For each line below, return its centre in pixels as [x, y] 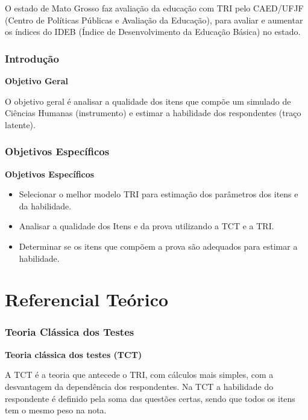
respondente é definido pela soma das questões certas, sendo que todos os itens [150, 398]
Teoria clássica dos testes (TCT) [74, 354]
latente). [20, 124]
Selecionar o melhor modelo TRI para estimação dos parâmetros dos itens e [159, 194]
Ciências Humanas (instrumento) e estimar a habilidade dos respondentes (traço [153, 113]
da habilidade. [45, 205]
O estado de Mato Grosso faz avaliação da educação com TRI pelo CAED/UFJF [154, 8]
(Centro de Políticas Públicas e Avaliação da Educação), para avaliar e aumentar [154, 20]
